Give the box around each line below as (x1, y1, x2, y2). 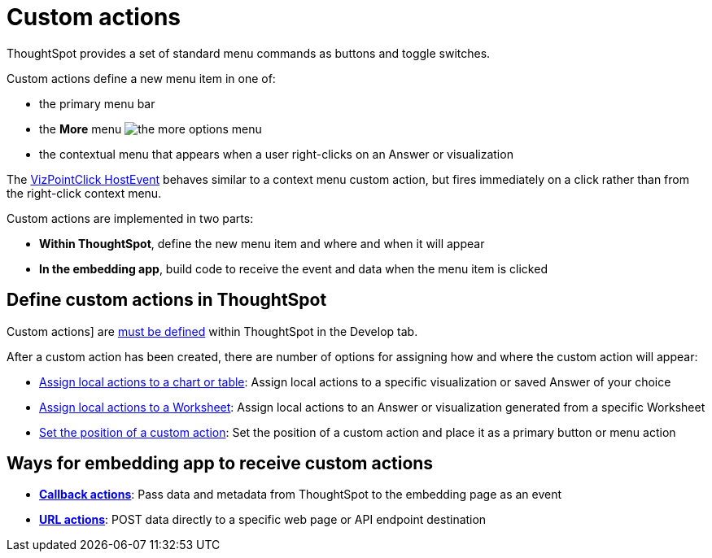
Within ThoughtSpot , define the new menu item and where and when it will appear (39, 236, 485, 251)
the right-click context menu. (7, 185, 162, 200)
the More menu (39, 121, 122, 136)
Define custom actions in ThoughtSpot (7, 290, 327, 311)
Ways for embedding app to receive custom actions (7, 453, 434, 474)
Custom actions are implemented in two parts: (7, 211, 254, 225)
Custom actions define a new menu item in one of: (7, 71, 276, 85)
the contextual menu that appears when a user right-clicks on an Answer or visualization (39, 146, 513, 161)
